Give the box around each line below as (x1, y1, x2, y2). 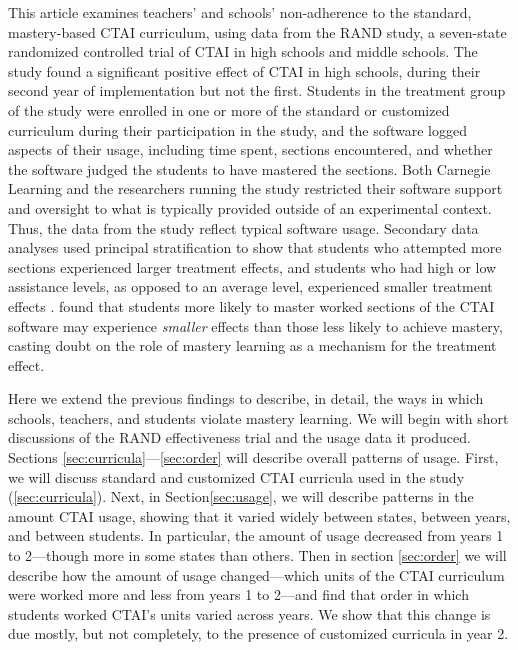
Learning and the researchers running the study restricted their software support (8, 178, 503, 199)
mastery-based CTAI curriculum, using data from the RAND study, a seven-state (8, 21, 507, 42)
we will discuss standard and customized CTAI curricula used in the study (8, 466, 465, 487)
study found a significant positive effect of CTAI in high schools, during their (8, 60, 481, 81)
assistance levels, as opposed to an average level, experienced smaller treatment (8, 276, 493, 297)
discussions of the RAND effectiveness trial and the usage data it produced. (8, 427, 471, 448)
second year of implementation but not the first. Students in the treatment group (8, 80, 506, 101)
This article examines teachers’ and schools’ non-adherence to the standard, (8, 2, 472, 22)
